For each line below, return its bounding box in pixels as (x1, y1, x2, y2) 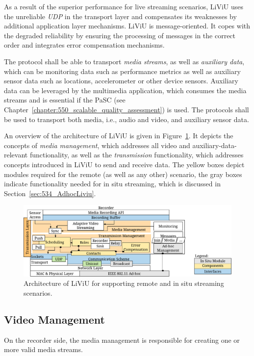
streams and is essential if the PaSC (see (4, 95, 126, 105)
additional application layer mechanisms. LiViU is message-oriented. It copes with (4, 21, 250, 31)
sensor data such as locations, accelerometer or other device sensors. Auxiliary (4, 76, 239, 86)
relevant (4, 150, 28, 160)
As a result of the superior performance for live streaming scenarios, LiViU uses (4, 1, 244, 11)
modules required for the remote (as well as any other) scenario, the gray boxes (4, 169, 242, 179)
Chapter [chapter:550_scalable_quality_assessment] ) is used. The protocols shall (4, 104, 249, 114)
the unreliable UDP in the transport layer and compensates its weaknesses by (4, 11, 237, 21)
